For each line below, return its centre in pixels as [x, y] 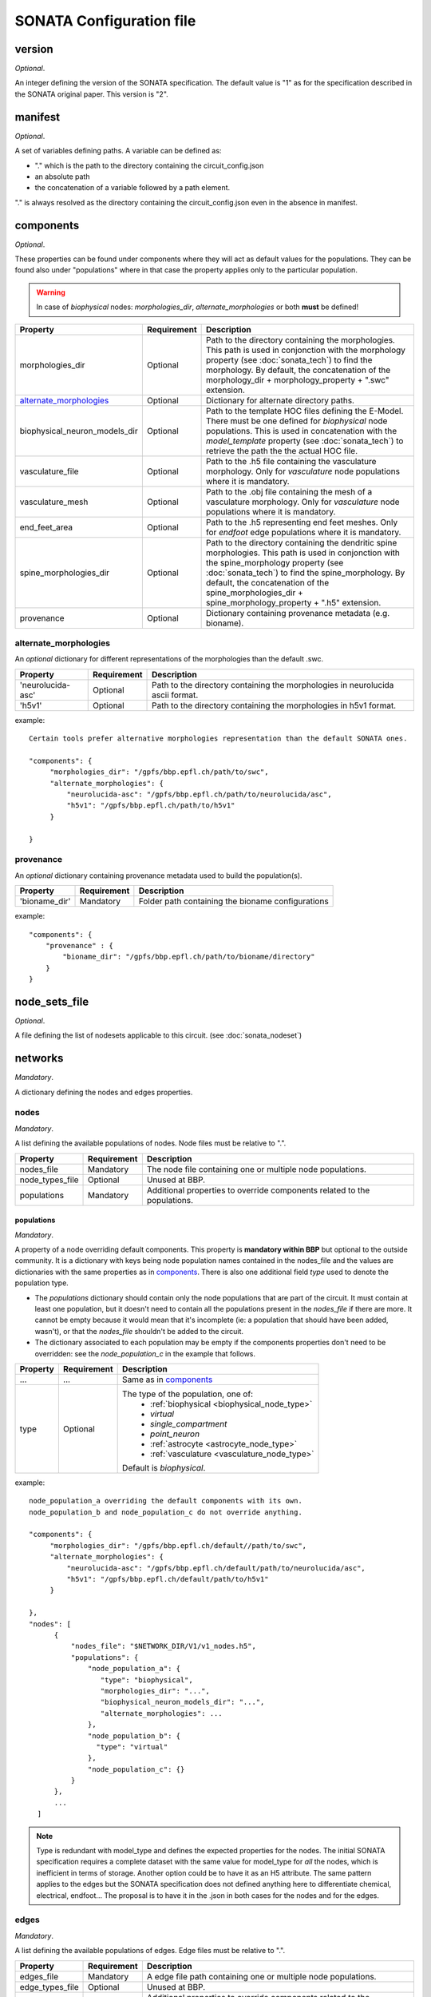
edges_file [39, 1976]
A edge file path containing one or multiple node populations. [261, 1976]
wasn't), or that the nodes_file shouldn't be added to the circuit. [139, 1331]
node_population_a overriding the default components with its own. [166, 1501]
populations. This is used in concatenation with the [302, 431]
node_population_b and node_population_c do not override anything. [166, 1512]
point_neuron [175, 1434]
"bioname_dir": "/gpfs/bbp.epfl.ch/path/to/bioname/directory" [189, 957]
